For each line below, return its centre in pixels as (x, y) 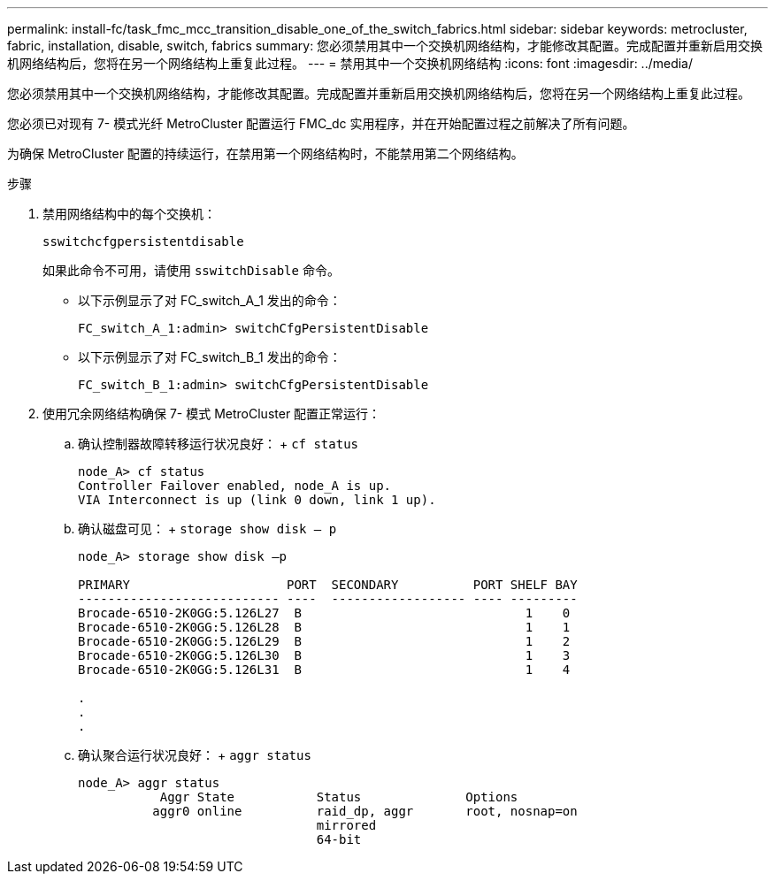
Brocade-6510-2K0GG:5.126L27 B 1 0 (324, 613)
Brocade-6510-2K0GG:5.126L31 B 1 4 (324, 670)
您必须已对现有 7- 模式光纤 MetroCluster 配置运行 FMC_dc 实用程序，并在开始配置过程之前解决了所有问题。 (321, 123)
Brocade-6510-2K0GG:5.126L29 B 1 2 (324, 641)
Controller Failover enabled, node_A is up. (235, 486)
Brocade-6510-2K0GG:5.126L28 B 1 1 (324, 627)
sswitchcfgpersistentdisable (143, 241)
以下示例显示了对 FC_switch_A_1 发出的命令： (210, 300)
